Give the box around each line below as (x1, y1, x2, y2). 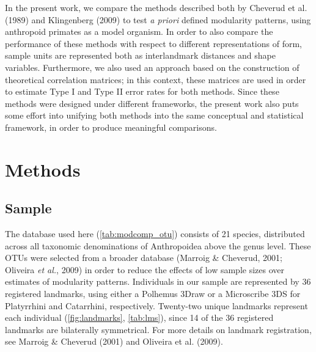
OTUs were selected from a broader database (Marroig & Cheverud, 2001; (5, 251, 282, 264)
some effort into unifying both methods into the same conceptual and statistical (5, 109, 304, 122)
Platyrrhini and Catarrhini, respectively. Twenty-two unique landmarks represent (5, 299, 308, 312)
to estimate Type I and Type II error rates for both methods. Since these (5, 85, 279, 98)
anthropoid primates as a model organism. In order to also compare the (5, 25, 273, 38)
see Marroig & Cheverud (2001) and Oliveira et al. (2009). (5, 335, 223, 348)
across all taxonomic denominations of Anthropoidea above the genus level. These (5, 239, 311, 252)
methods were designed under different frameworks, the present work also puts (5, 97, 299, 109)
